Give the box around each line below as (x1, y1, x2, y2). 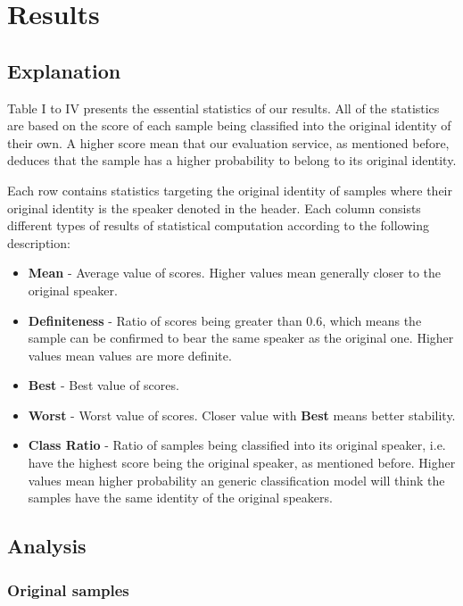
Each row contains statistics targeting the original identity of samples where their (7, 180, 452, 199)
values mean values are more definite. (28, 345, 232, 364)
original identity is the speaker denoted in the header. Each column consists (7, 198, 421, 217)
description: (7, 233, 70, 252)
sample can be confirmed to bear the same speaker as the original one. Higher (28, 328, 454, 347)
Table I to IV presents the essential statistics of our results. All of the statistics (7, 98, 440, 117)
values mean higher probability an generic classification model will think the (28, 470, 445, 489)
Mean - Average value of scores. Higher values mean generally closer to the (28, 263, 442, 282)
